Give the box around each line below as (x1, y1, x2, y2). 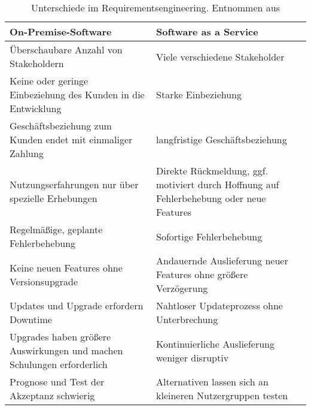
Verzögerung (156, 281, 208, 295)
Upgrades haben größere (10, 330, 111, 343)
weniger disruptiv (156, 350, 229, 364)
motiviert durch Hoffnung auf (156, 177, 279, 191)
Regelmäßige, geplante (10, 222, 103, 236)
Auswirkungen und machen (10, 343, 123, 357)
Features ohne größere (156, 267, 248, 281)
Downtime (10, 312, 52, 326)
